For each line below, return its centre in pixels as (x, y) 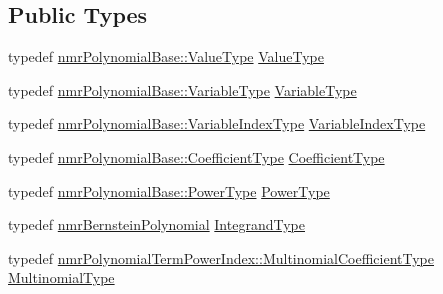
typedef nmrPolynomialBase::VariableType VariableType (182, 89)
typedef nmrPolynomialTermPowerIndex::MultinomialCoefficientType (221, 257)
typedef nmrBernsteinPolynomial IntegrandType (156, 224)
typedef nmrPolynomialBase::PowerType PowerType (169, 190)
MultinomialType (61, 277)
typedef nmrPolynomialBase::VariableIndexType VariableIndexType (217, 123)
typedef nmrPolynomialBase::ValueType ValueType (166, 56)
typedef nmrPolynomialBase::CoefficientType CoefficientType (196, 156)
